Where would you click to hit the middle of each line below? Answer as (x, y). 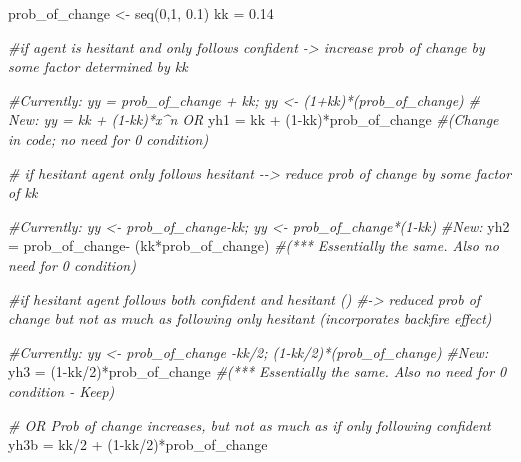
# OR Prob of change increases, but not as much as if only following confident (249, 424)
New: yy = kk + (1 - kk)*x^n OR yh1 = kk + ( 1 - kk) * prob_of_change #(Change (253, 119)
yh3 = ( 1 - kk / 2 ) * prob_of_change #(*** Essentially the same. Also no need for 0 (257, 371)
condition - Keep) (61, 390)
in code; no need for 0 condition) (108, 138)
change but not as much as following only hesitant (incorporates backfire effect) (250, 318)
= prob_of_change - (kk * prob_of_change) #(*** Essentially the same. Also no (253, 245)
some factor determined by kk (98, 66)
